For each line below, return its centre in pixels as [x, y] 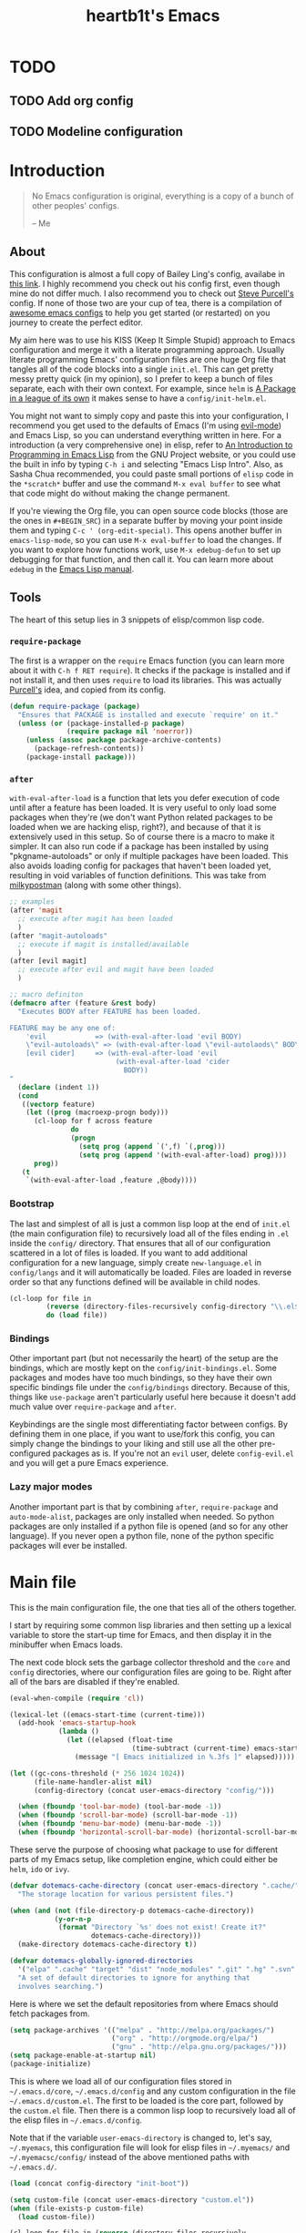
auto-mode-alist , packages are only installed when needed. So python [142, 1516]
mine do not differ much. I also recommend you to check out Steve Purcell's [152, 293]
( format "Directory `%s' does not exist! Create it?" [162, 1928]
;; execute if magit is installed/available [103, 944]
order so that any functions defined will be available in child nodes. [135, 1282]
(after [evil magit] [49, 961]
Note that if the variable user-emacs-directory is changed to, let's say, [141, 2137]
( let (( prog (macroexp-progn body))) [97, 1112]
